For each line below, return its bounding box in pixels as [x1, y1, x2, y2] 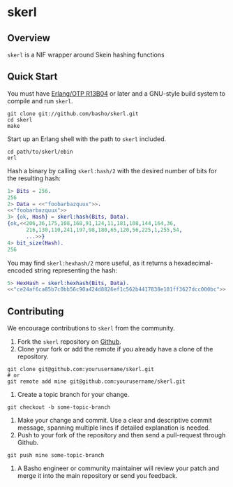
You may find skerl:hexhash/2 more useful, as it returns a [7, 259, 173, 267]
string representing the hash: [34, 266, 117, 275]
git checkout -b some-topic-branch [7, 404, 111, 411]
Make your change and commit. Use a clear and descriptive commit [17, 416, 213, 425]
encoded [7, 266, 33, 275]
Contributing [7, 305, 64, 317]
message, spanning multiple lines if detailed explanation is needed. [17, 423, 211, 432]
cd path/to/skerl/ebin [7, 148, 73, 155]
